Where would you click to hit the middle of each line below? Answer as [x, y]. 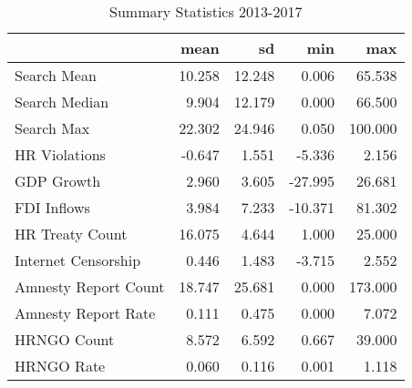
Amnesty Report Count [90, 286]
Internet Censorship [78, 260]
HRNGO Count [65, 339]
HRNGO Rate [60, 366]
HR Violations [60, 154]
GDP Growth [58, 181]
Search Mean [56, 75]
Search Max [52, 128]
